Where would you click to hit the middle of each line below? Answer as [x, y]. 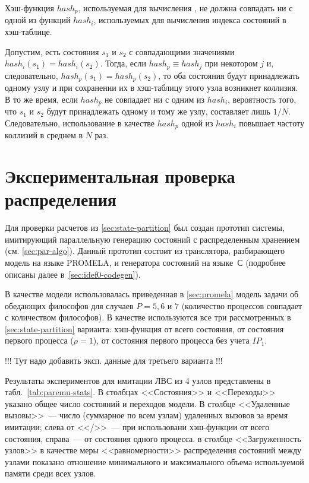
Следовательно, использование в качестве [80, 123]
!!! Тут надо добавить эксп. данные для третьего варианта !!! [114, 360]
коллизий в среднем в [44, 135]
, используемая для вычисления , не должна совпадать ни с [185, 8]
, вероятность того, [262, 99]
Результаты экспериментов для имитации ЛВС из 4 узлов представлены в [138, 380]
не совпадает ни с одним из [155, 99]
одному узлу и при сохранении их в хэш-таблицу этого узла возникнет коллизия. [152, 88]
